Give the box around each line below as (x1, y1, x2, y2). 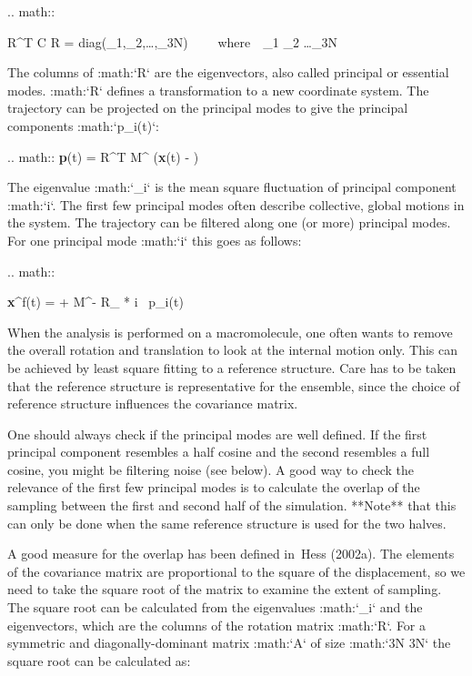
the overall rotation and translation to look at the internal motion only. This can (7, 340, 458, 359)
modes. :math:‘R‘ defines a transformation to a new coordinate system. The (7, 80, 429, 99)
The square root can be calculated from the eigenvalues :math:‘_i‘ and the (7, 598, 423, 617)
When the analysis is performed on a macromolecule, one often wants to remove (7, 322, 453, 341)
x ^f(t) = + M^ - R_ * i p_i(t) (7, 292, 184, 311)
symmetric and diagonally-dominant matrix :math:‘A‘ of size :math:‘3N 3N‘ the (7, 633, 451, 652)
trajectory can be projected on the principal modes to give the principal (7, 98, 408, 117)
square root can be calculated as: (7, 651, 191, 670)
